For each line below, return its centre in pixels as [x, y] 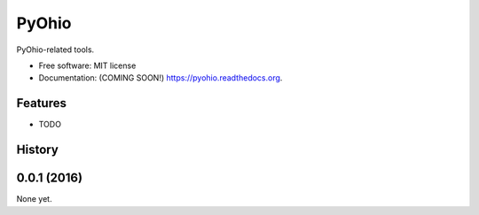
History [38, 150]
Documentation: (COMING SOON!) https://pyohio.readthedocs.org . [161, 78]
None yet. [34, 199]
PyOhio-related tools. [55, 50]
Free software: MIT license [87, 65]
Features [41, 103]
